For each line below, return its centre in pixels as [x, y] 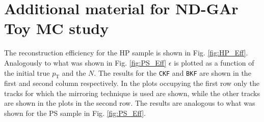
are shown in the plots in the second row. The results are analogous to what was [130, 103]
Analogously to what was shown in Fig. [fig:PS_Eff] [85, 62]
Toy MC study [57, 28]
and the [74, 72]
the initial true [27, 72]
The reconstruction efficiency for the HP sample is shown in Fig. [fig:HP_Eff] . [126, 53]
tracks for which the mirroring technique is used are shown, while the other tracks [132, 93]
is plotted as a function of [214, 62]
